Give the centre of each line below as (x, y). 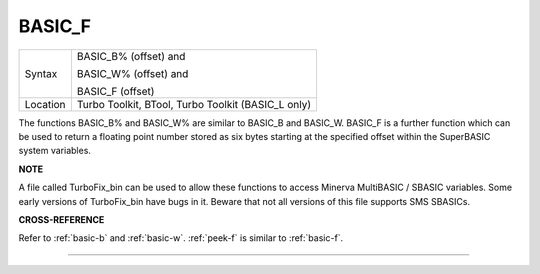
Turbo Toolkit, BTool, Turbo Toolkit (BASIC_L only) (194, 104)
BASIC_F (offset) (115, 91)
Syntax (41, 73)
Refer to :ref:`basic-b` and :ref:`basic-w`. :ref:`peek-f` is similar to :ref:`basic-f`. (181, 238)
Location (45, 104)
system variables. (55, 151)
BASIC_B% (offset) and (131, 56)
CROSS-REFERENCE (61, 219)
